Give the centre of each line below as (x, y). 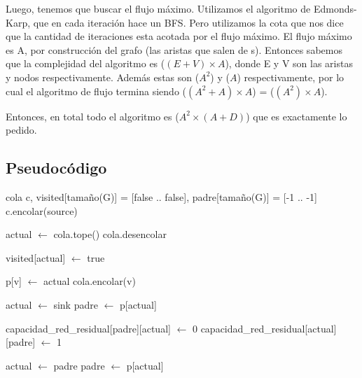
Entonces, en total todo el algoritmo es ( (92, 116)
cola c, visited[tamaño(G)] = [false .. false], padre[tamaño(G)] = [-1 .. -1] (161, 196)
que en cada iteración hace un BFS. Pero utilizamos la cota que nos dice (188, 22)
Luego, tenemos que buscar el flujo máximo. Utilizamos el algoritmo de (158, 8)
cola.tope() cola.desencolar (110, 234)
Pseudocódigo (56, 168)
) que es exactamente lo (297, 116)
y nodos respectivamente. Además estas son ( (103, 77)
